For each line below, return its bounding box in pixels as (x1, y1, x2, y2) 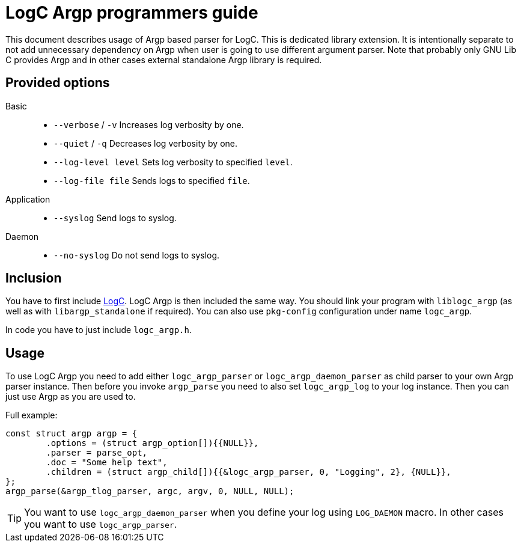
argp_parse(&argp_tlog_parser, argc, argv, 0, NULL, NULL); (5, 486, 294, 497)
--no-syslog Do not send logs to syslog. (53, 249, 220, 260)
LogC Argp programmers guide (5, 2, 258, 23)
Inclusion (5, 270, 62, 286)
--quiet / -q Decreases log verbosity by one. (53, 138, 238, 148)
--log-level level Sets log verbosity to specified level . (53, 156, 293, 167)
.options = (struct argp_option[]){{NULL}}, (46, 438, 259, 448)
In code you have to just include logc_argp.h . (5, 325, 192, 335)
